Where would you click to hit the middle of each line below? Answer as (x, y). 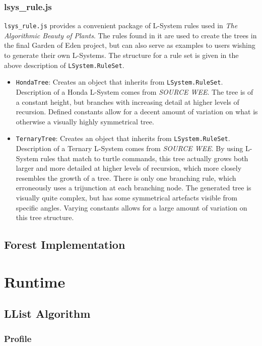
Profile (18, 338)
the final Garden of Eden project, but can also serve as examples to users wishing (130, 45)
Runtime (35, 281)
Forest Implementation (65, 245)
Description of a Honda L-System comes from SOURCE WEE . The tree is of (135, 91)
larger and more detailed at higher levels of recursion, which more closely (129, 168)
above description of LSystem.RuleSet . (64, 65)
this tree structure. (45, 217)
